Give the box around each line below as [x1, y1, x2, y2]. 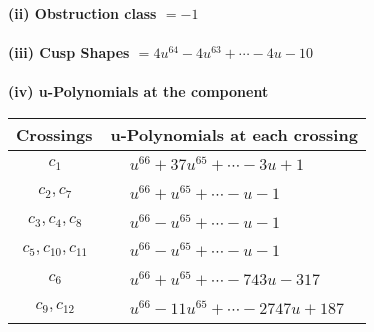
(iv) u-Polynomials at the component [8, 81, 269, 102]
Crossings [16, 122, 93, 146]
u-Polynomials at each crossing [110, 122, 358, 146]
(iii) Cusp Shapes [8, 42, 130, 63]
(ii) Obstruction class [8, 3, 157, 23]
